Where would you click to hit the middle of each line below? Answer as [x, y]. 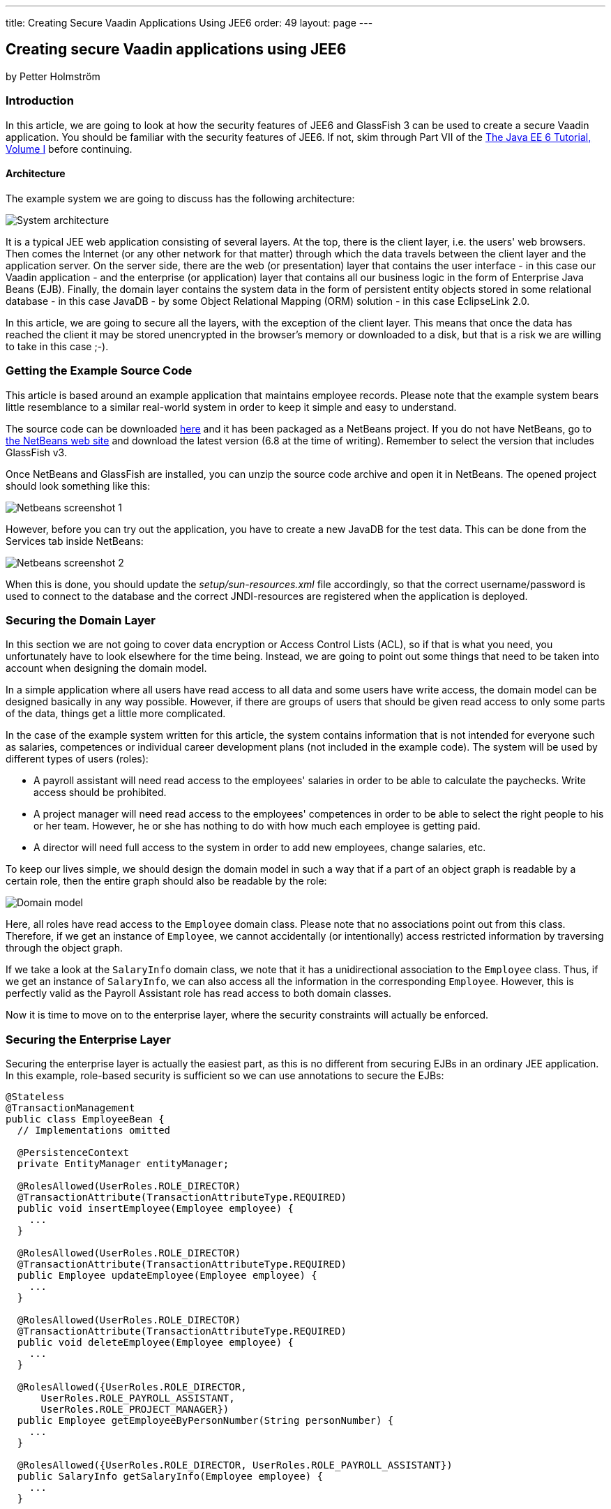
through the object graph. [64, 948]
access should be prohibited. [100, 793]
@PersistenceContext [73, 1153]
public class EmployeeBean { [85, 1119]
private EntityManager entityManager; [123, 1164]
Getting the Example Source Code [99, 371]
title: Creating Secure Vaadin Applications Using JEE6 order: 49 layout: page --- [189, 23]
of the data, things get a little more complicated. [116, 714]
